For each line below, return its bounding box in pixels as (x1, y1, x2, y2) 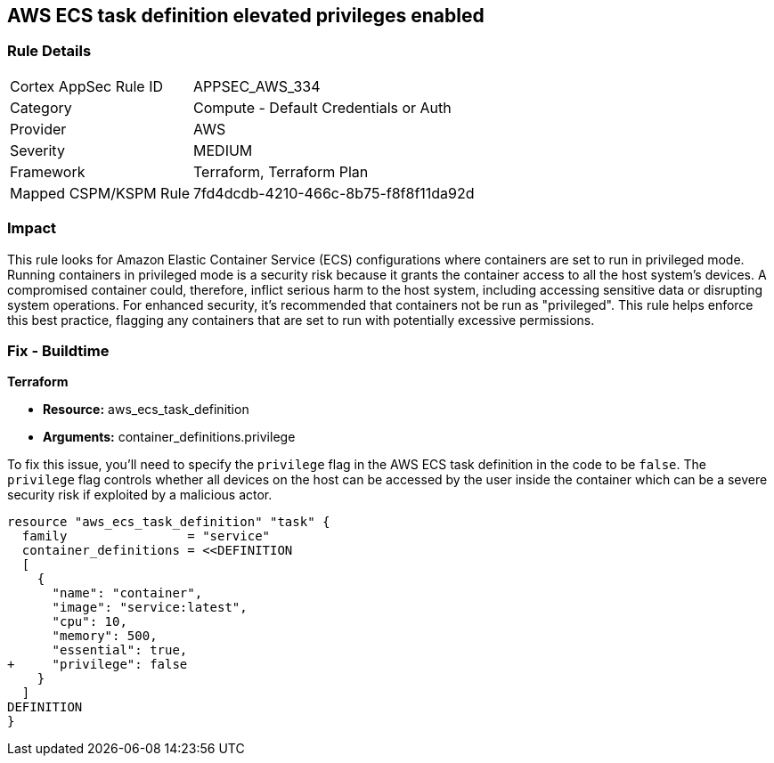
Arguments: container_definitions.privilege (43, 429, 296, 445)
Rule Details (7, 42, 92, 61)
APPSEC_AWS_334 (193, 77, 321, 95)
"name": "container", (52, 586, 203, 601)
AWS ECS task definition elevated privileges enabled (7, 4, 485, 27)
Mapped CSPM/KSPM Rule (10, 183, 191, 202)
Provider (10, 119, 67, 138)
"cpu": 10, (52, 614, 127, 629)
